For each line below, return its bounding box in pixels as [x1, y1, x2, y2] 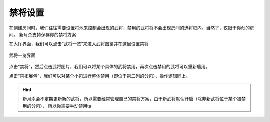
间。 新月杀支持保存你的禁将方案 [9, 31, 76, 37]
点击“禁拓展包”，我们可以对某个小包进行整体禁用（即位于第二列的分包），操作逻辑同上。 [9, 73, 191, 79]
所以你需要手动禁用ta [47, 103, 92, 109]
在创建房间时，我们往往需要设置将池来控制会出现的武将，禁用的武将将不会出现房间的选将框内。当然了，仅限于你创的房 [9, 25, 254, 31]
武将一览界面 [9, 52, 36, 58]
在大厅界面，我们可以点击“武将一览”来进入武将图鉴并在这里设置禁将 [9, 41, 149, 47]
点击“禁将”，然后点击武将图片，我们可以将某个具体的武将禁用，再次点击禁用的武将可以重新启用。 [9, 64, 210, 70]
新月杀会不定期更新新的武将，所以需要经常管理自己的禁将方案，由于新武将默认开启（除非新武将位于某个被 [22, 96, 242, 102]
